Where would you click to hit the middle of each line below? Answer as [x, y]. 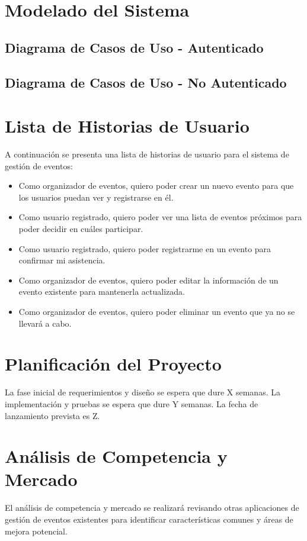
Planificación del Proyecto [113, 364]
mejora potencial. [36, 531]
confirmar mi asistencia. [62, 260]
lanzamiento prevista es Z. [52, 415]
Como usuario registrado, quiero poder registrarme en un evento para [145, 248]
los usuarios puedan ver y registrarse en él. [96, 197]
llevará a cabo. [45, 323]
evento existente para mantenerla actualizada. [102, 292]
